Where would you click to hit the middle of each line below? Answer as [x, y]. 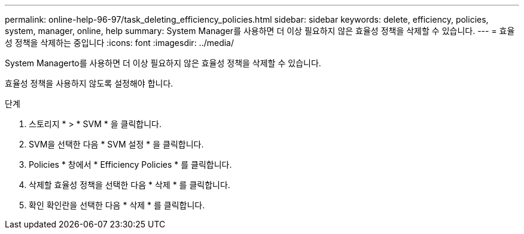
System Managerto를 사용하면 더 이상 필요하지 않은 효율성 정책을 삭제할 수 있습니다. [163, 63]
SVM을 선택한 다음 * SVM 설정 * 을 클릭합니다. [116, 144]
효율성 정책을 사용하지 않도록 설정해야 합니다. [89, 83]
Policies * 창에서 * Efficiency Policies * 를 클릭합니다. [130, 164]
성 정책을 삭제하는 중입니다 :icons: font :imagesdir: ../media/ [120, 43]
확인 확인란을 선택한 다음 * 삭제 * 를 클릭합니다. [117, 205]
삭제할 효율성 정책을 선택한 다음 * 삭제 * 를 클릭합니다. [130, 185]
